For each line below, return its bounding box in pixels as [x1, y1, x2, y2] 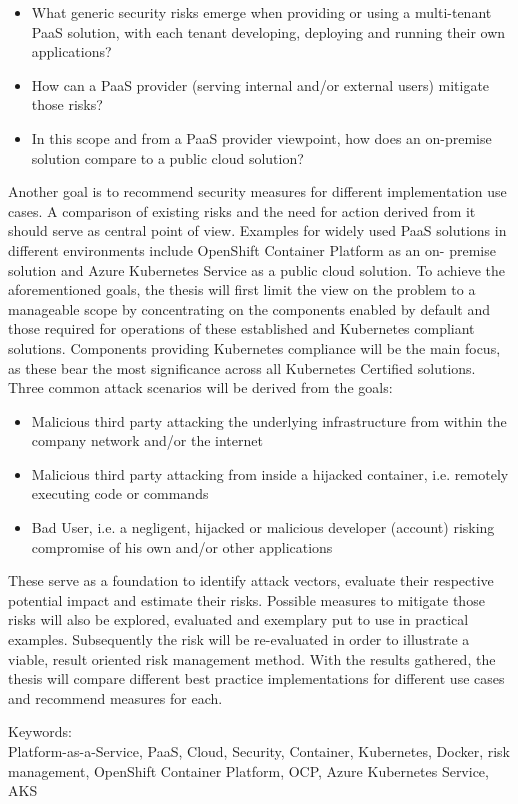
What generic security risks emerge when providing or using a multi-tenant [31, 2, 492, 22]
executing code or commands [31, 483, 209, 504]
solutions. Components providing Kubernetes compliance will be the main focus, [8, 337, 501, 358]
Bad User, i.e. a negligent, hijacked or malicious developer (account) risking [31, 517, 495, 538]
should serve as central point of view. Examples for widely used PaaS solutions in [8, 220, 507, 241]
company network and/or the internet [31, 430, 263, 451]
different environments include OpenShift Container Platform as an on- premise [8, 239, 496, 260]
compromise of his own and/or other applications [31, 536, 333, 557]
